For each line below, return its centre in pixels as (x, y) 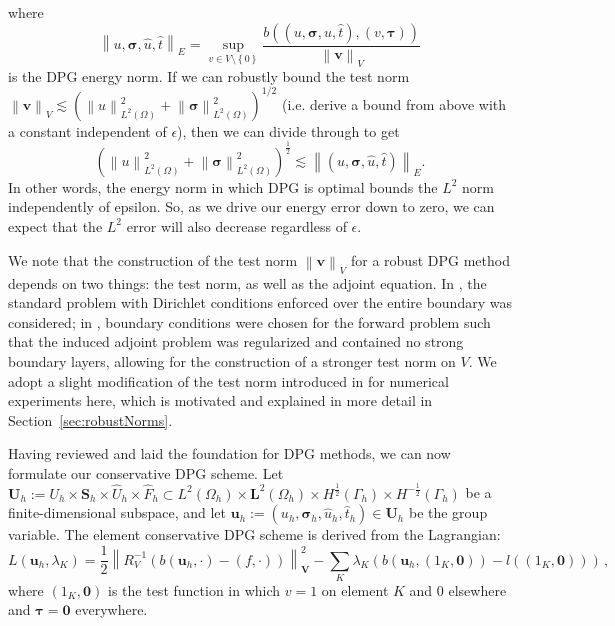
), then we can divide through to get (288, 130)
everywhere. (111, 609)
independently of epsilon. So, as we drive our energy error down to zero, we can (251, 206)
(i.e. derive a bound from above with (394, 103)
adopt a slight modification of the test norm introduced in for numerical (228, 380)
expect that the (55, 225)
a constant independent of (87, 130)
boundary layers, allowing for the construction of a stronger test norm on (232, 360)
